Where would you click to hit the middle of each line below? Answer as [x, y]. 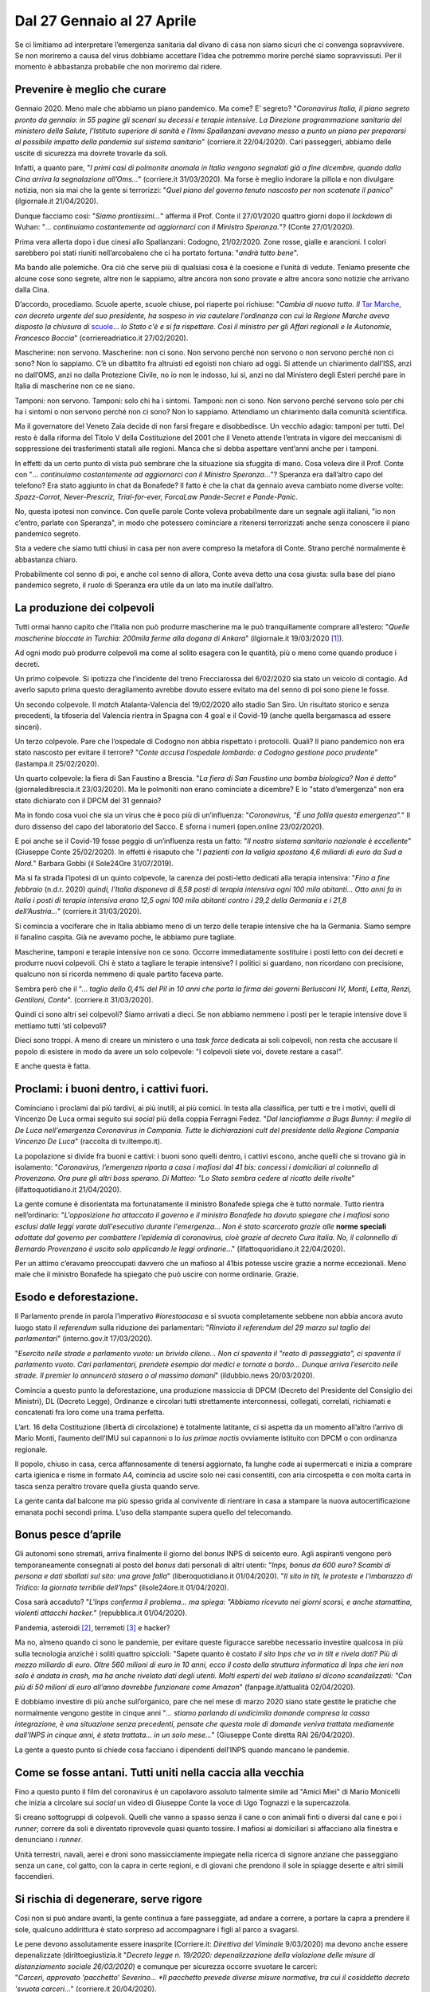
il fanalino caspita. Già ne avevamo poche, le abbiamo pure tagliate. [125, 937]
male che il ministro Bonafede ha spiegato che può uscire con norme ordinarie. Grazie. [156, 1274]
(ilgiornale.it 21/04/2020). [57, 201]
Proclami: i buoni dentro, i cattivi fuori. [112, 1089]
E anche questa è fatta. [53, 1066]
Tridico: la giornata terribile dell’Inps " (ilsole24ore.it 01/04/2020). [122, 1587]
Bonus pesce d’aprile [68, 1535]
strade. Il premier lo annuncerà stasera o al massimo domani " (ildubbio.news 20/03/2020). [165, 1375]
